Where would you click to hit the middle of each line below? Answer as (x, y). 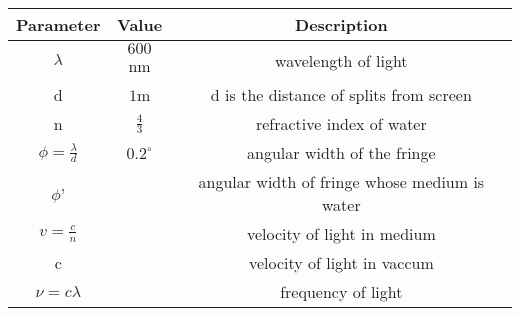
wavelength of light (341, 60)
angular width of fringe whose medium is (341, 181)
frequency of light (341, 291)
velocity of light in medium (341, 233)
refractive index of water (341, 123)
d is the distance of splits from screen (341, 94)
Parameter (58, 24)
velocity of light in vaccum (341, 262)
